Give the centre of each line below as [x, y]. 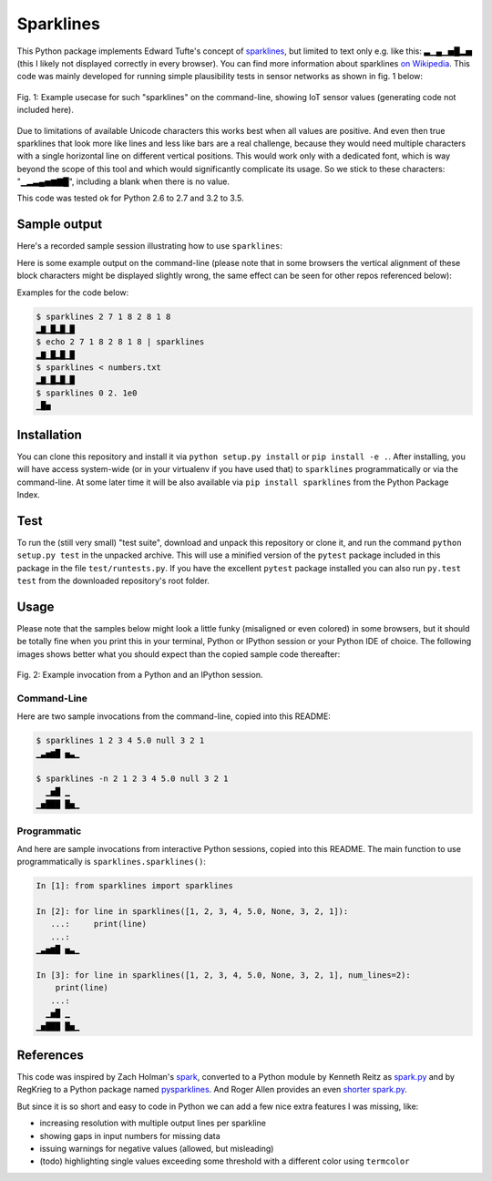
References [50, 1055]
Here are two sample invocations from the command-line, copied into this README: [174, 716]
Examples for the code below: [73, 293]
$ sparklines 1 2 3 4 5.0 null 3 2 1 [120, 741]
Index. [29, 494]
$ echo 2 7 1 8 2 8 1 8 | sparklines [120, 342]
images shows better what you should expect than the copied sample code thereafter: [179, 654]
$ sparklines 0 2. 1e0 [87, 393]
